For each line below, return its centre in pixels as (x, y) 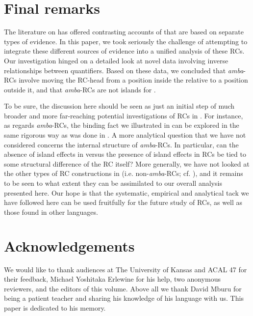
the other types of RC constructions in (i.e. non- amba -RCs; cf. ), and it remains (124, 173)
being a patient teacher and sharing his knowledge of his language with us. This (124, 298)
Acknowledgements (69, 245)
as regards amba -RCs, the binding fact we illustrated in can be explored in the (122, 125)
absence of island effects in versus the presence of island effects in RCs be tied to (125, 154)
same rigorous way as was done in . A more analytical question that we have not (125, 135)
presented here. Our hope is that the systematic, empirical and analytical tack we (126, 192)
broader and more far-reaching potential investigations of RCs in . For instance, (124, 115)
